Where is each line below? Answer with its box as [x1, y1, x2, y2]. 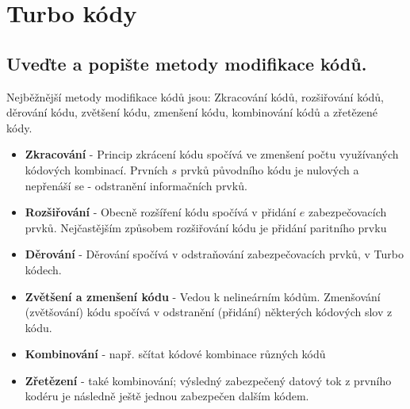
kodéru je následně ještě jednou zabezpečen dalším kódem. [25, 388, 309, 404]
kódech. [25, 261, 62, 277]
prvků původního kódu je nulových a [180, 161, 359, 178]
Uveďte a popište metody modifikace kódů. [6, 51, 367, 75]
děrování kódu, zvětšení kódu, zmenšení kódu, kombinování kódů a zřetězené [6, 104, 378, 120]
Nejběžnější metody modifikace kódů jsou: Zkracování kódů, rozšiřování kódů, [6, 88, 384, 105]
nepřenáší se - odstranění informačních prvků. [25, 177, 247, 193]
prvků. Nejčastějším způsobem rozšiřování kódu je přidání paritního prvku [25, 219, 387, 235]
